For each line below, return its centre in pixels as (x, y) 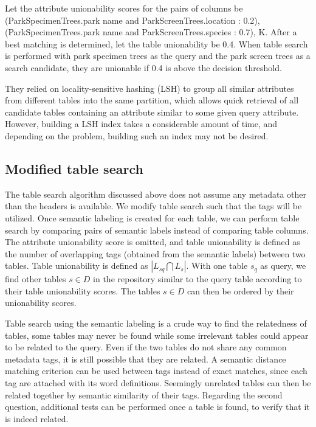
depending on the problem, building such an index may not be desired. (137, 135)
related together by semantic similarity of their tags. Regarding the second (144, 394)
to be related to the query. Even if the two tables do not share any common (146, 347)
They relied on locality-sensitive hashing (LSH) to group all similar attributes (149, 88)
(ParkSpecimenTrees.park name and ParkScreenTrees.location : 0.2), (132, 20)
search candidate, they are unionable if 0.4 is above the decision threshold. (143, 67)
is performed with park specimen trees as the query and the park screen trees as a (158, 56)
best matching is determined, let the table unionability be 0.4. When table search (156, 43)
